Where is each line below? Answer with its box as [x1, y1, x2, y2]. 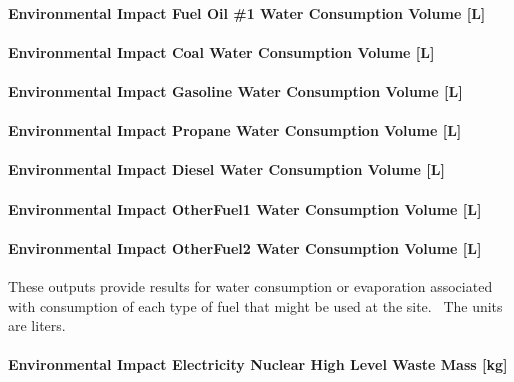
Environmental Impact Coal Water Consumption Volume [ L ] [8, 41, 435, 62]
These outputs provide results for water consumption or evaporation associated [8, 275, 493, 296]
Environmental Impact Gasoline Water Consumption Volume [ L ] [8, 80, 463, 101]
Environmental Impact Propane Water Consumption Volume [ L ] [8, 120, 462, 141]
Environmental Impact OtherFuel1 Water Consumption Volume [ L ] [8, 198, 482, 219]
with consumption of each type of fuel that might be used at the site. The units [8, 295, 503, 316]
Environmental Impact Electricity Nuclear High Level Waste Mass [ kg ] [8, 354, 508, 375]
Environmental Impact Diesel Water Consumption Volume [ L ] [8, 159, 445, 180]
